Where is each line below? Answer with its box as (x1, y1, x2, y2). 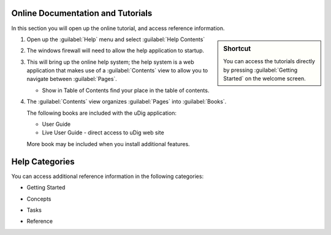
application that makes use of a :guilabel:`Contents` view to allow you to (26, 67, 208, 74)
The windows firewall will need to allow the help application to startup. (26, 47, 205, 55)
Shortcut (223, 44, 251, 53)
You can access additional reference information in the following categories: (11, 172, 204, 180)
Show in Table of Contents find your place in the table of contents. (42, 87, 210, 94)
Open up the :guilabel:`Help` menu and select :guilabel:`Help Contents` (26, 36, 205, 43)
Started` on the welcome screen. (223, 74, 306, 82)
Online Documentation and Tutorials (11, 8, 153, 18)
